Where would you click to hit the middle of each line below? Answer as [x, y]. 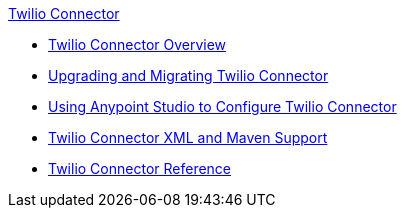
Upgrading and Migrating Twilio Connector [188, 75]
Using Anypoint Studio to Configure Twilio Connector [222, 106]
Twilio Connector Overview [137, 44]
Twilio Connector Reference [140, 168]
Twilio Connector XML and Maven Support [188, 137]
